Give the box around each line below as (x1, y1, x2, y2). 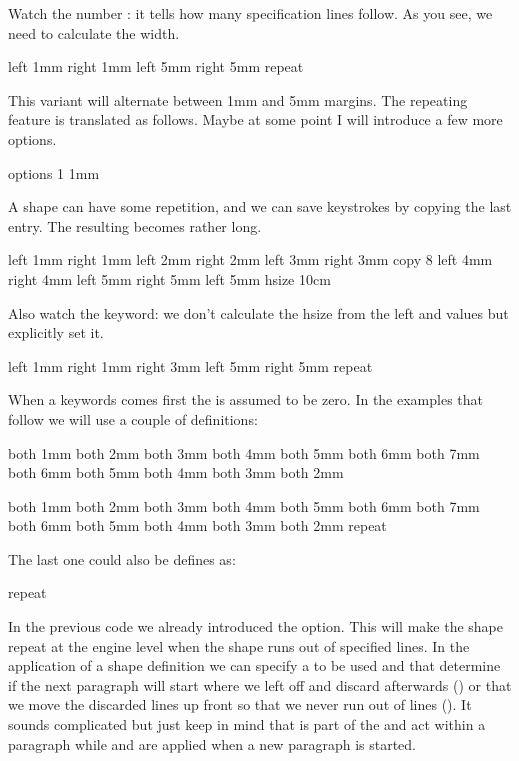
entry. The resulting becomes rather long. (8, 215, 262, 236)
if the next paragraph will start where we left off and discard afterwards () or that (8, 674, 512, 695)
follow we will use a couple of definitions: (8, 408, 258, 429)
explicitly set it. (8, 322, 104, 343)
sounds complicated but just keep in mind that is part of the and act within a (8, 714, 486, 735)
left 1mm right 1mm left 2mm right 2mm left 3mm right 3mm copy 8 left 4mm (8, 249, 493, 270)
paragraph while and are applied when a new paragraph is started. (8, 733, 416, 754)
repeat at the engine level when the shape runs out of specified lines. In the (8, 635, 470, 656)
